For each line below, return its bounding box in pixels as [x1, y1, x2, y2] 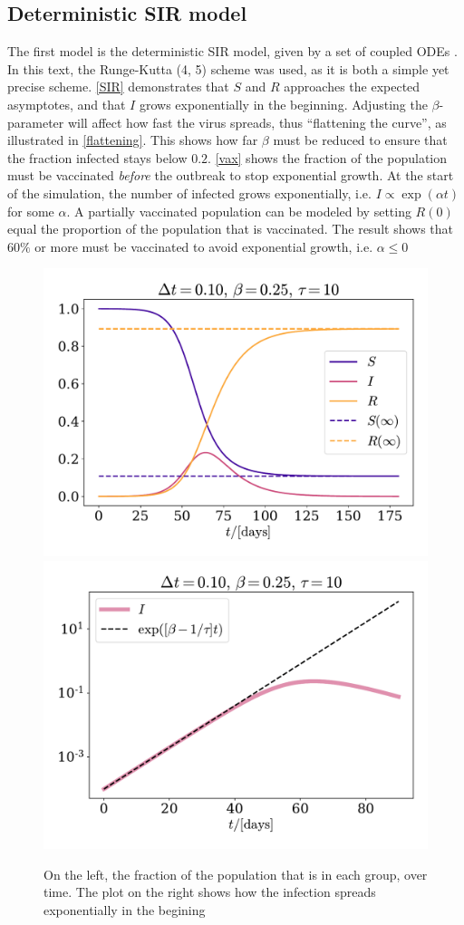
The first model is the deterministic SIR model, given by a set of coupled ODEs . [7, 42, 458, 61]
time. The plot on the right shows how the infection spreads [43, 882, 376, 901]
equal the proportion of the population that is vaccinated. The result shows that [7, 219, 454, 238]
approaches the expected [284, 77, 420, 96]
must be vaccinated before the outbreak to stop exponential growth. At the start [7, 166, 454, 185]
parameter [7, 112, 64, 131]
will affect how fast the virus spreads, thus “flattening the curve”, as [67, 112, 447, 131]
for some [7, 201, 54, 220]
